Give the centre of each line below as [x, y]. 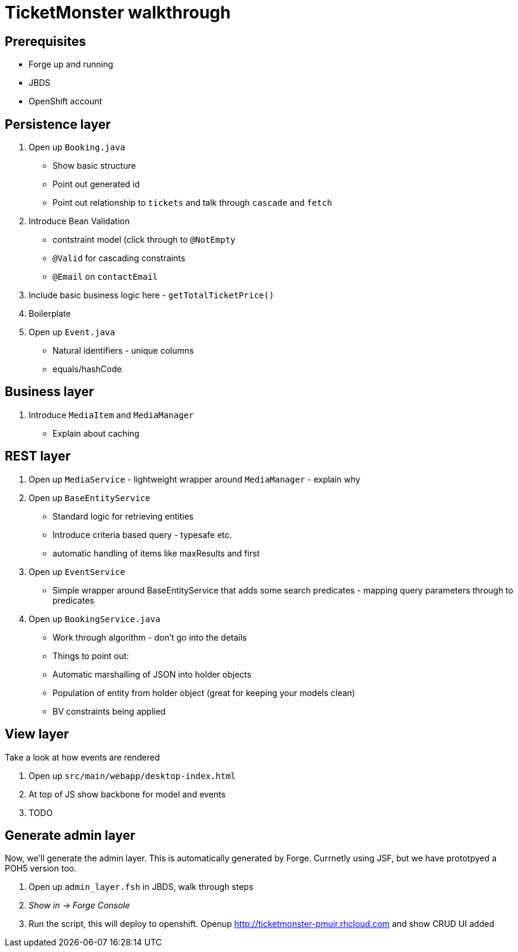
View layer [37, 734]
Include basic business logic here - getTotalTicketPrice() [152, 295]
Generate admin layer [70, 835]
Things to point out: [91, 656]
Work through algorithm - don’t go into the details [150, 637]
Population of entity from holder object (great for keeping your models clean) [204, 693]
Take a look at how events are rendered [82, 757]
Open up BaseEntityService [90, 497]
